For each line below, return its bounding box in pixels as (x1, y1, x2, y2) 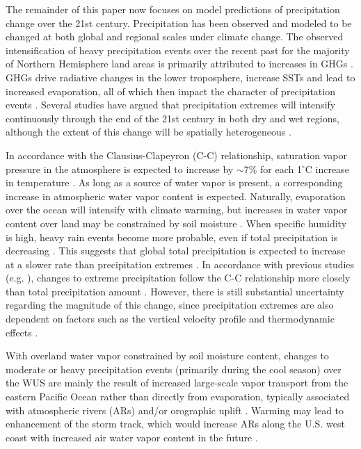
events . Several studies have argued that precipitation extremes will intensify (6, 97, 336, 112)
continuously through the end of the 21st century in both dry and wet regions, (6, 111, 339, 125)
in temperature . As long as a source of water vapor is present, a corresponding (6, 175, 343, 190)
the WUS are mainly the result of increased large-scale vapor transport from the (6, 375, 348, 390)
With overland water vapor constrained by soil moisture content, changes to (6, 348, 329, 363)
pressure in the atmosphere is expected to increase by (6, 161, 234, 176)
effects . (6, 325, 38, 339)
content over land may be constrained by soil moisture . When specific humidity (6, 215, 347, 230)
